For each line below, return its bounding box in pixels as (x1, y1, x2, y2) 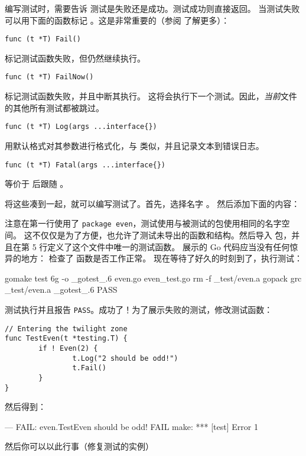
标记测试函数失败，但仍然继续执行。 (5, 51, 145, 64)
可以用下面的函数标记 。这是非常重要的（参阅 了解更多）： (5, 14, 230, 26)
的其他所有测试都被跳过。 (5, 101, 104, 114)
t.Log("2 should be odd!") (72, 354, 178, 363)
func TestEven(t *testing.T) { (5, 334, 128, 343)
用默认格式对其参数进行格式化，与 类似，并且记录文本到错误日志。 (5, 139, 264, 151)
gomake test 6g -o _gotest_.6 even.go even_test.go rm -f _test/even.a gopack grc (5, 271, 302, 284)
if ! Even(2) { (38, 344, 98, 352)
